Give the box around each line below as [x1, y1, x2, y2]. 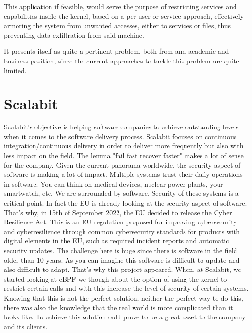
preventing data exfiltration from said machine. [4, 30, 144, 40]
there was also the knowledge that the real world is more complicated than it [4, 302, 233, 312]
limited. [4, 65, 27, 75]
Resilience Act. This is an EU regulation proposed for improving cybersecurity [4, 217, 237, 227]
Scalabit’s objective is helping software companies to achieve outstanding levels [4, 122, 239, 132]
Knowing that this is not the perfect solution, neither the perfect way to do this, [4, 292, 243, 302]
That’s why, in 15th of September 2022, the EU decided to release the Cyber [4, 207, 232, 217]
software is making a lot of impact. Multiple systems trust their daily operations [4, 169, 243, 179]
